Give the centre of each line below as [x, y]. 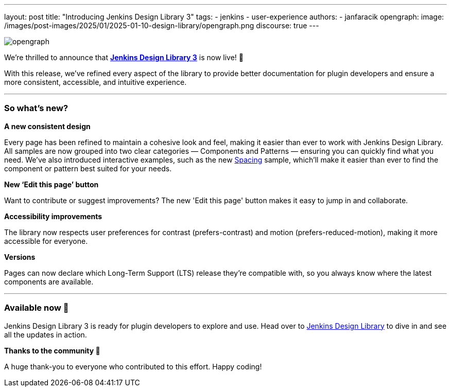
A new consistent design [47, 126]
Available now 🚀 [37, 308]
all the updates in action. [46, 334]
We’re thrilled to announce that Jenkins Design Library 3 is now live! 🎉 [124, 57]
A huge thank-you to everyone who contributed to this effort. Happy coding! [133, 366]
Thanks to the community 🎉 [52, 350]
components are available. [49, 281]
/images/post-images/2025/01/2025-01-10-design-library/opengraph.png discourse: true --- [162, 25]
